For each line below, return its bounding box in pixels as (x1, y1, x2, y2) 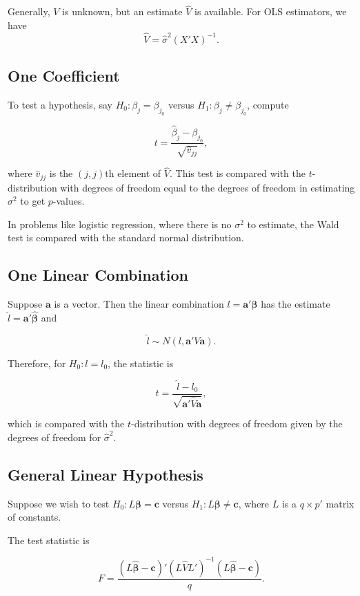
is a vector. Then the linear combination (54, 297, 224, 311)
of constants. (8, 510, 61, 524)
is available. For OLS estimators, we (194, 4, 347, 19)
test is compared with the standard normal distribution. (8, 230, 244, 245)
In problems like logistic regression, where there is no (8, 216, 232, 231)
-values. (52, 194, 85, 208)
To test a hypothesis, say (8, 97, 112, 111)
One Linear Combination (8, 264, 188, 286)
